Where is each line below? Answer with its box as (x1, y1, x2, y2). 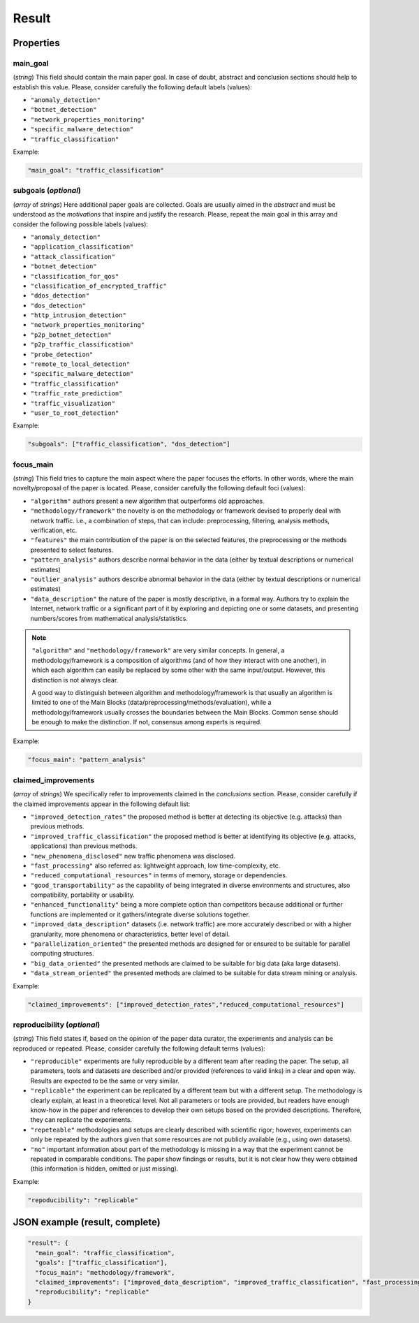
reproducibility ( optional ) (13, 1020, 101, 1030)
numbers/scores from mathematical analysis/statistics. (30, 614, 189, 622)
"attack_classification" (30, 252, 115, 261)
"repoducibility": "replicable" (27, 1196, 139, 1204)
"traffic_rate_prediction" (30, 390, 123, 397)
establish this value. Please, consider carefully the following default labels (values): (13, 82, 253, 91)
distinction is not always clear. (31, 675, 119, 684)
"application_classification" (30, 243, 134, 251)
